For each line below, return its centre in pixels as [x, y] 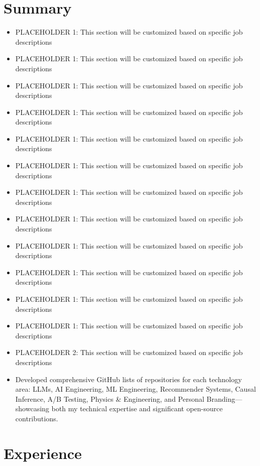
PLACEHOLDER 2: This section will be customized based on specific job [129, 352]
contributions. [37, 418]
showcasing [32, 409]
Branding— [224, 398]
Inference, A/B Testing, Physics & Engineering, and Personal [110, 398]
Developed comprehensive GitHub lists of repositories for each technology [128, 379]
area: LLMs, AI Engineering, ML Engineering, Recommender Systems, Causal [136, 389]
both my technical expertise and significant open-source [137, 409]
